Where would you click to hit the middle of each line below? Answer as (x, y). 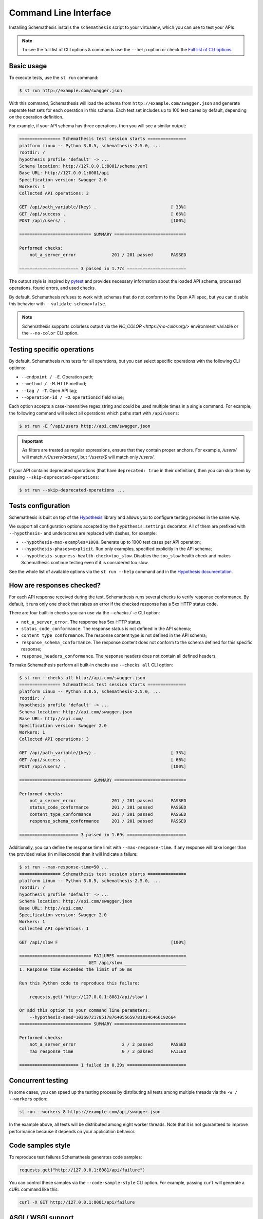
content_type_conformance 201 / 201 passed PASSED (108, 814)
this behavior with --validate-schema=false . (58, 304)
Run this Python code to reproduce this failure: (80, 983)
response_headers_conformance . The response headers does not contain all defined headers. (119, 656)
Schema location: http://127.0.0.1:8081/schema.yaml (84, 166)
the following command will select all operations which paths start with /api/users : (94, 413)
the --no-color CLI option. (50, 333)
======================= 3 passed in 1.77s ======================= (103, 268)
